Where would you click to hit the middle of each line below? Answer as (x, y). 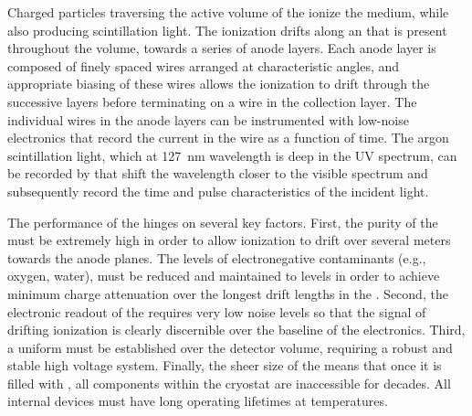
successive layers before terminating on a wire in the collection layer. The (212, 101)
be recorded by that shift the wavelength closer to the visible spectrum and (218, 173)
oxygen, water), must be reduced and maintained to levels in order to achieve (224, 276)
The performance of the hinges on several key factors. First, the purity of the (223, 222)
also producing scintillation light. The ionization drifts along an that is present (227, 30)
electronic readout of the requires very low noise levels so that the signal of (217, 311)
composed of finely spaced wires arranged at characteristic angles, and (204, 65)
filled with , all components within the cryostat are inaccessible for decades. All (229, 383)
